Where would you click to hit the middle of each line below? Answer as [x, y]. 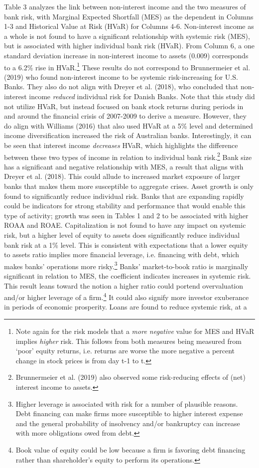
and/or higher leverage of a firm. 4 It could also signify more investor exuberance [127, 296]
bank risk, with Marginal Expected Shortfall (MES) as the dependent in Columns [129, 16]
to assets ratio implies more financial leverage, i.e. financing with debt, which [122, 254]
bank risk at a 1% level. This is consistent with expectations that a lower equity [126, 244]
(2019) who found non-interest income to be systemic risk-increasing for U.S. [121, 77]
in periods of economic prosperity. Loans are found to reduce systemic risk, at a [126, 307]
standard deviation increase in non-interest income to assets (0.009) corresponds [126, 55]
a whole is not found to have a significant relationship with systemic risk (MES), [127, 36]
